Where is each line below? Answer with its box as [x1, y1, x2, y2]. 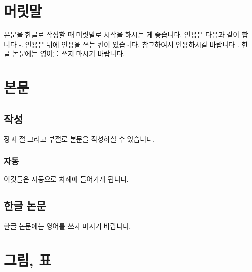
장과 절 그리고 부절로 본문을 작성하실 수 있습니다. [4, 134, 155, 144]
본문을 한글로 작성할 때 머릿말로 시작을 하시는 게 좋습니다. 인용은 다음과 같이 [4, 29, 240, 40]
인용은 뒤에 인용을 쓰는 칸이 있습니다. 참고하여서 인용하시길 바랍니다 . [25, 39, 239, 49]
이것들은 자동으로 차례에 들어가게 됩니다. [4, 174, 129, 184]
